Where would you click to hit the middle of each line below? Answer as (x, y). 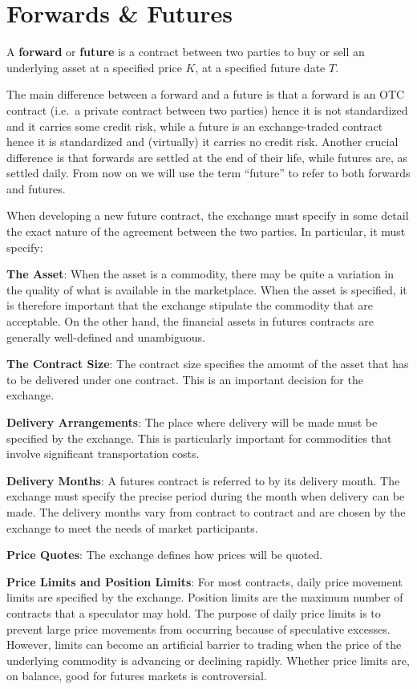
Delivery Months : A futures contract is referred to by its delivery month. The (203, 480)
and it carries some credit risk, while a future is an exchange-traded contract (195, 126)
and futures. (36, 188)
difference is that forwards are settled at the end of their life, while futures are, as (207, 157)
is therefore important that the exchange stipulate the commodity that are (190, 305)
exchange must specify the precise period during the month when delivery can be (206, 496)
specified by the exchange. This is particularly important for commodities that (199, 438)
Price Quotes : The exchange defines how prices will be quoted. (165, 555)
